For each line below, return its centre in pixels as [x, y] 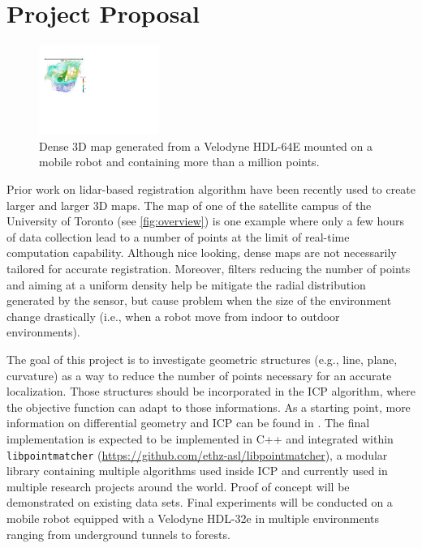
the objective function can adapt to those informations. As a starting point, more [209, 407]
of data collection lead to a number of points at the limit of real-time [178, 236]
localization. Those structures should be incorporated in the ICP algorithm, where [211, 391]
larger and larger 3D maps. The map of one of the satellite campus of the [189, 205]
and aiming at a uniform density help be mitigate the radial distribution [186, 284]
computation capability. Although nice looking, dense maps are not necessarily [202, 253]
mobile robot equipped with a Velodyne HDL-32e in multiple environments [193, 518]
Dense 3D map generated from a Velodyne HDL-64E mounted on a [206, 146]
